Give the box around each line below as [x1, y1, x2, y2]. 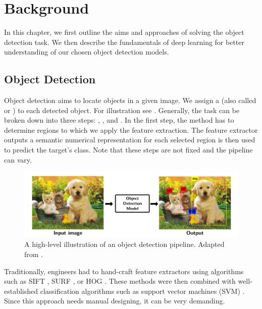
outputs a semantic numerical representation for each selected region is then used [4, 134, 255, 145]
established [4, 285, 38, 296]
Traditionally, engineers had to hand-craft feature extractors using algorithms [4, 266, 244, 276]
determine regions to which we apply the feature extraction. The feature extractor [4, 124, 258, 135]
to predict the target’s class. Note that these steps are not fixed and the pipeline [4, 144, 253, 155]
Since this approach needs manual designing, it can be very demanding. [4, 295, 225, 306]
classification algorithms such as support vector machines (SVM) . [40, 285, 245, 296]
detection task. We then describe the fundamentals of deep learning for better [4, 36, 245, 47]
